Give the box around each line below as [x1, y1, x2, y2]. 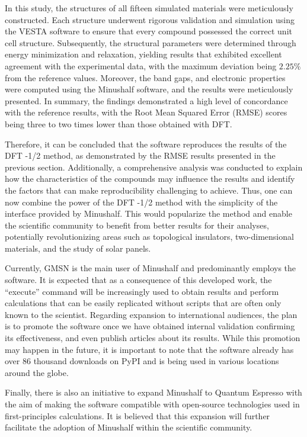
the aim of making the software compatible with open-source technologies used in [5, 398, 300, 410]
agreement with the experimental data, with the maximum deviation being [5, 59, 277, 72]
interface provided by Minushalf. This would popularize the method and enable [5, 207, 292, 220]
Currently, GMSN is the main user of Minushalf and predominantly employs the [5, 262, 296, 274]
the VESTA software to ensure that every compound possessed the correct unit [5, 25, 292, 37]
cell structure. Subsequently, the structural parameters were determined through [5, 36, 296, 49]
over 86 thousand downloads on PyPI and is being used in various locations [5, 355, 279, 367]
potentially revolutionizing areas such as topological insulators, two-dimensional [5, 230, 294, 243]
